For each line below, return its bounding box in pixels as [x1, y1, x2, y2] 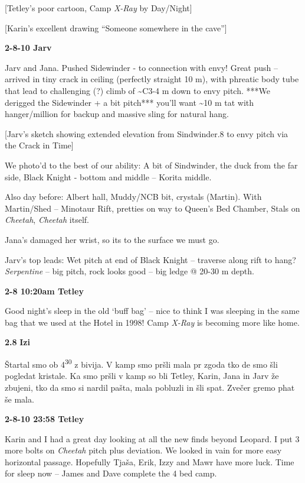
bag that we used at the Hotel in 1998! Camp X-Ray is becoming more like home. [5, 316, 300, 328]
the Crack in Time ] [5, 139, 74, 151]
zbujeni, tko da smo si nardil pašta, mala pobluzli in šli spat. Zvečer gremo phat [5, 381, 295, 393]
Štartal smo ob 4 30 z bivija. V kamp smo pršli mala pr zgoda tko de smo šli [5, 356, 278, 370]
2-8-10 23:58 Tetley [5, 413, 84, 425]
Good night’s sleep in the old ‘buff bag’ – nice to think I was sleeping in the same [5, 304, 300, 317]
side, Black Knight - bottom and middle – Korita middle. [5, 170, 212, 183]
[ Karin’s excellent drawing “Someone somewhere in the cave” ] [5, 21, 227, 34]
